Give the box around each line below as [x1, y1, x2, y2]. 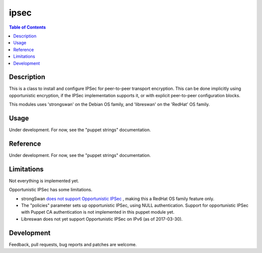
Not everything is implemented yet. [9, 178, 80, 184]
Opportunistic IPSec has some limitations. [9, 187, 92, 193]
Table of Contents [9, 24, 46, 30]
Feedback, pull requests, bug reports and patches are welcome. [9, 241, 137, 247]
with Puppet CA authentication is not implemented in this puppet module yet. [21, 209, 175, 215]
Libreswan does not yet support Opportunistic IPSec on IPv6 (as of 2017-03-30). [21, 216, 183, 222]
